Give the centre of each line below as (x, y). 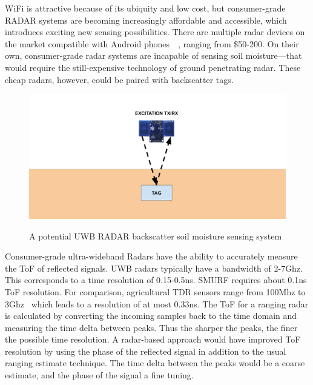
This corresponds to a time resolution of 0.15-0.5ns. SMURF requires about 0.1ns (156, 280)
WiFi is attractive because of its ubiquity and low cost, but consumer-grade (145, 8)
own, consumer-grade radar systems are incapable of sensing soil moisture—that (153, 55)
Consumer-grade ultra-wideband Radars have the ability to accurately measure (151, 256)
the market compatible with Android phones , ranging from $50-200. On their (152, 43)
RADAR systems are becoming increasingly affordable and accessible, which (146, 20)
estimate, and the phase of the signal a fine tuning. (99, 375)
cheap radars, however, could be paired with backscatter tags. (119, 79)
